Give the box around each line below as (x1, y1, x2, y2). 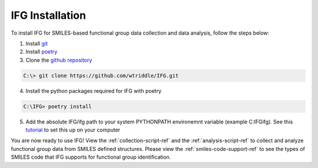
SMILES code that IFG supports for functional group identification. (11, 153, 171, 161)
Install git (25, 40, 48, 47)
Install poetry (25, 48, 58, 55)
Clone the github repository (25, 56, 92, 63)
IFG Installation (11, 9, 87, 22)
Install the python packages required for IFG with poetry (25, 87, 162, 94)
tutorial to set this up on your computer (25, 126, 121, 133)
